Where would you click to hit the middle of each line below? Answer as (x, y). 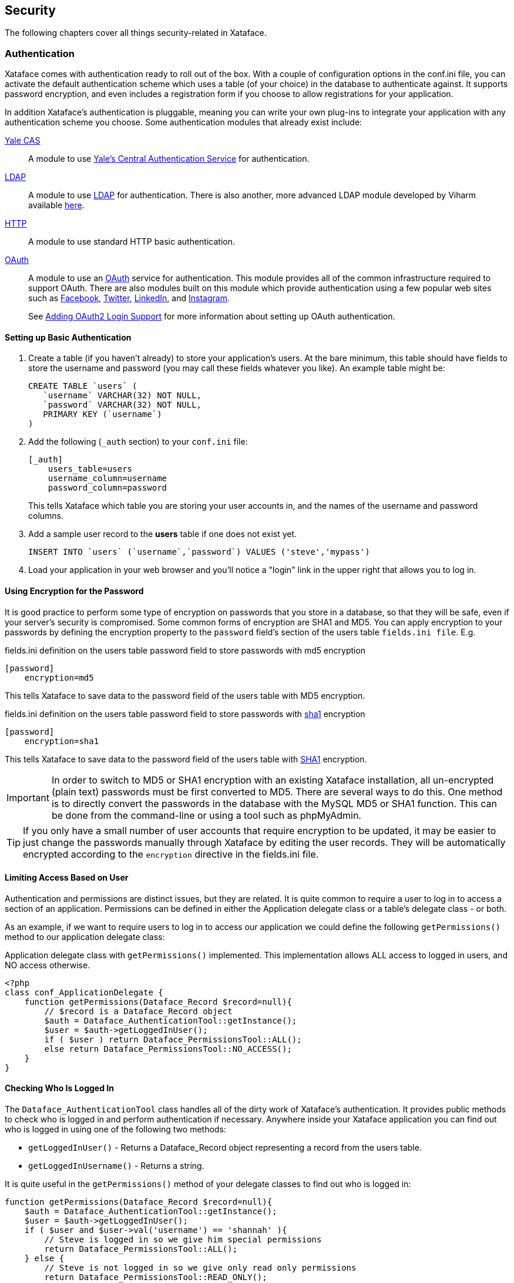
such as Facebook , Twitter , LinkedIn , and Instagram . (129, 298)
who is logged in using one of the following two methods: (115, 1129)
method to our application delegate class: (85, 937)
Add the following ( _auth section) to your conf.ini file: (138, 442)
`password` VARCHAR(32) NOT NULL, (122, 405)
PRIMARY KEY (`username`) (103, 414)
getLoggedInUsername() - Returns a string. (116, 1166)
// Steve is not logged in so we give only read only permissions (200, 1268)
